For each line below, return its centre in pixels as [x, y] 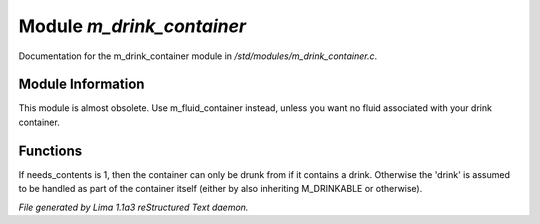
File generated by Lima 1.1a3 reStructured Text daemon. [133, 207]
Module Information [81, 84]
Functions [50, 150]
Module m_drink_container [132, 26]
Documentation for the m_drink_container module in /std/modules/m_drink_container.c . [198, 56]
